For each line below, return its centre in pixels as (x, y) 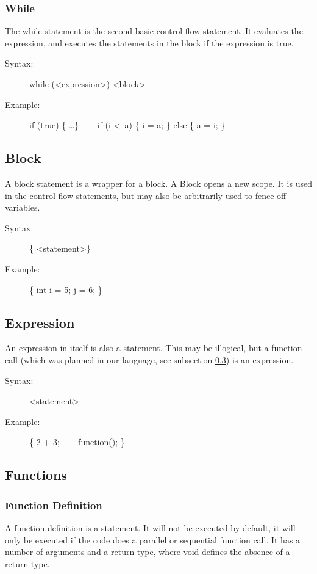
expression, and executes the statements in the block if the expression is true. (149, 42)
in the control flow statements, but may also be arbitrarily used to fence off (146, 195)
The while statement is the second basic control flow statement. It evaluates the (154, 31)
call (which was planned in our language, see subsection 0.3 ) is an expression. (149, 359)
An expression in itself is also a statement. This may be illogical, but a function (154, 348)
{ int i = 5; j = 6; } (66, 289)
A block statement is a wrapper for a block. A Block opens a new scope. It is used (158, 183)
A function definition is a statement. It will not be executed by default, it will (150, 527)
